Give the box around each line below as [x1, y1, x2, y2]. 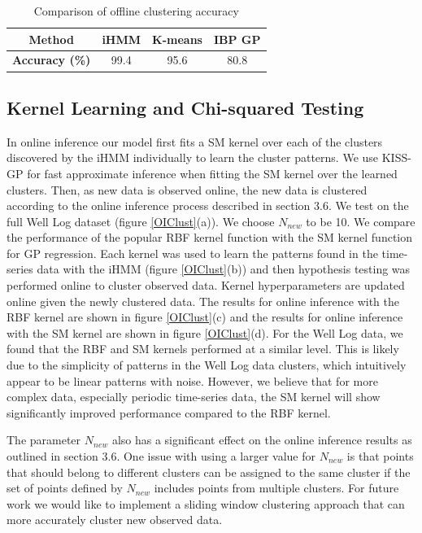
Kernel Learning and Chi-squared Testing [7, 94, 364, 120]
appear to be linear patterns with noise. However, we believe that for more [7, 372, 378, 389]
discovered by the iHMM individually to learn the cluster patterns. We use [7, 149, 379, 166]
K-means [152, 30, 202, 47]
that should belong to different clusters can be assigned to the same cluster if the [7, 463, 411, 480]
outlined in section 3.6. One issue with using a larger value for [7, 448, 315, 465]
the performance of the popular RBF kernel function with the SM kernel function [7, 229, 412, 246]
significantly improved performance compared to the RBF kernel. [7, 404, 331, 421]
